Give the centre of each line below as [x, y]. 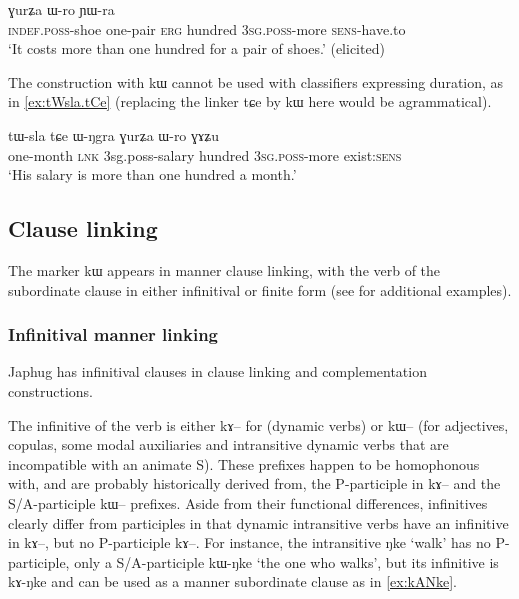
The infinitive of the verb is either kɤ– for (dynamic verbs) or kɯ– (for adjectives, [258, 424]
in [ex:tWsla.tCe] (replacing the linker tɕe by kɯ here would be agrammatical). [250, 101]
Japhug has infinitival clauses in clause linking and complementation [217, 371]
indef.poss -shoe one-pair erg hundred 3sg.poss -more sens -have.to [207, 28]
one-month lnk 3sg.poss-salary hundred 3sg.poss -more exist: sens [205, 154]
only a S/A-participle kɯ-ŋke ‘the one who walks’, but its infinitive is [286, 561]
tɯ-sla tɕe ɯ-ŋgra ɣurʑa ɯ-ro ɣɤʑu [113, 134]
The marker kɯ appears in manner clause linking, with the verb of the [224, 269]
